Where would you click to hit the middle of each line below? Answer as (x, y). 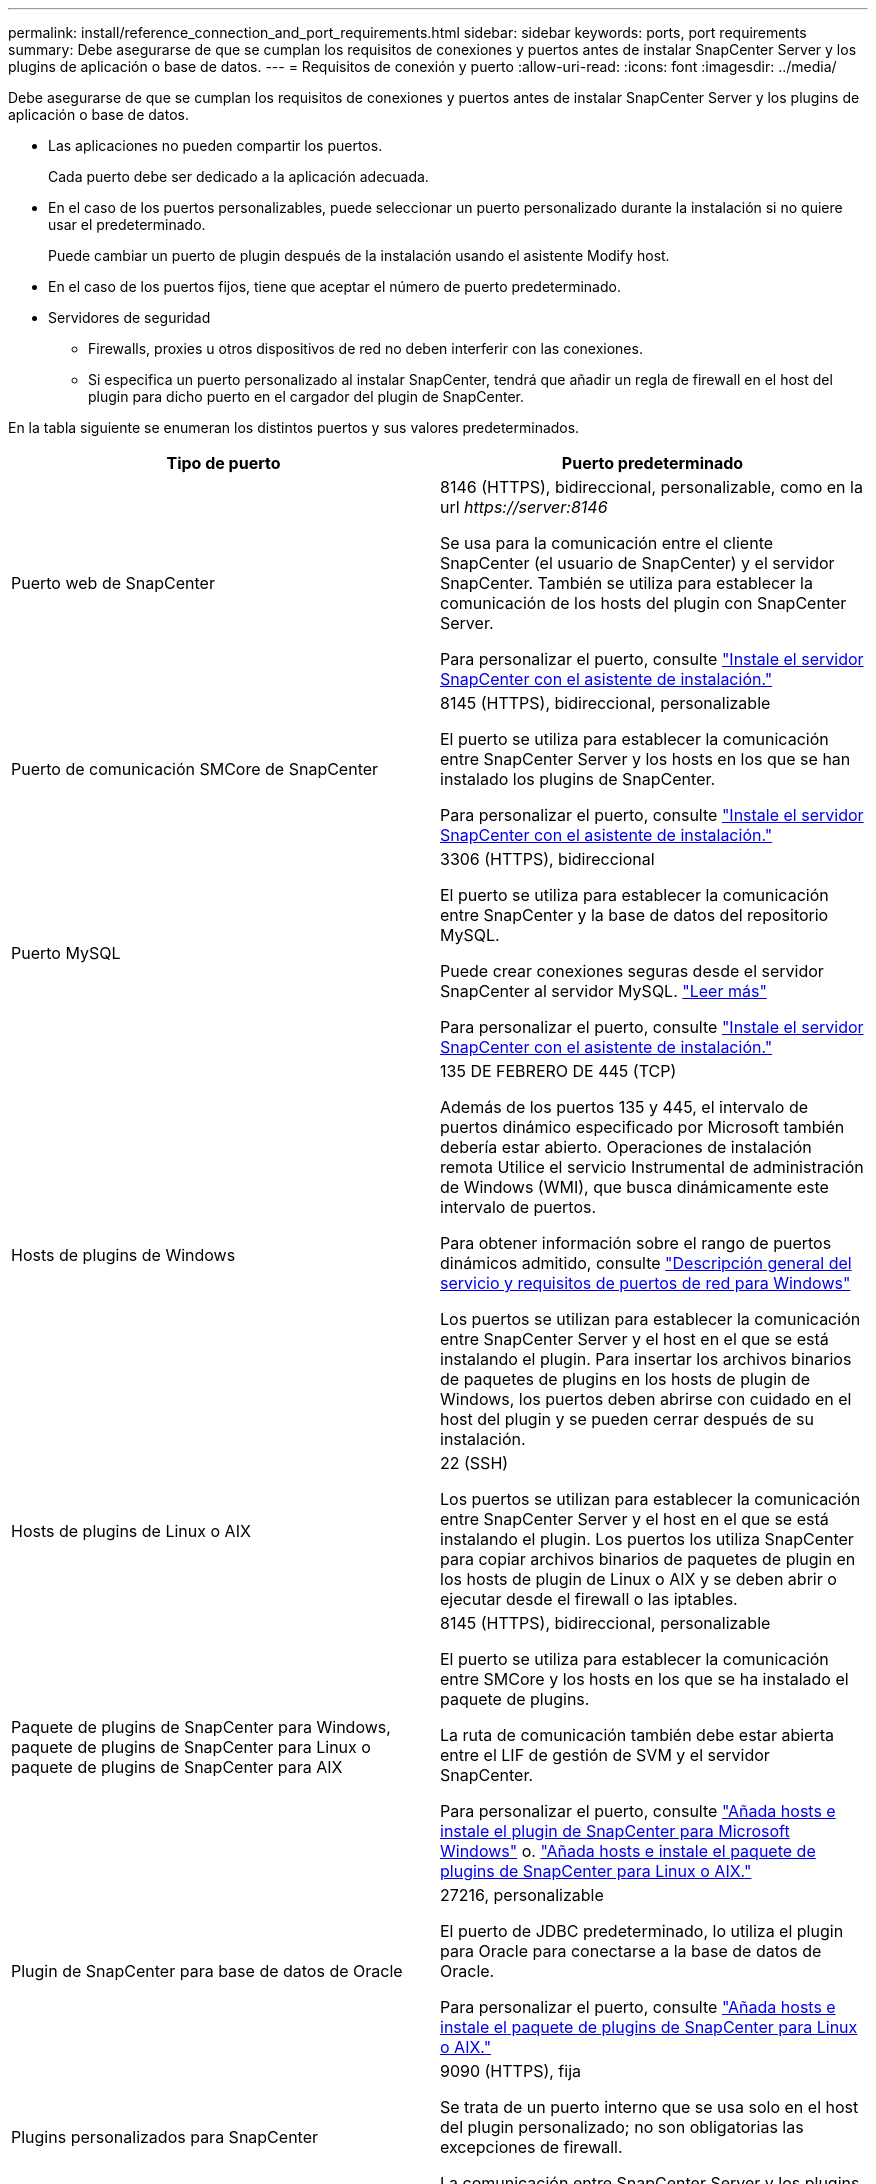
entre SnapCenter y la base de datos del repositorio (634, 915)
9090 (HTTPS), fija (510, 2071)
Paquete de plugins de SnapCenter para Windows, (201, 1727)
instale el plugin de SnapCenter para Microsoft (615, 1831)
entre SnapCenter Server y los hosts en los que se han (645, 759)
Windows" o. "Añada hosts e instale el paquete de (628, 1851)
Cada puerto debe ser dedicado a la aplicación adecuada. (238, 176)
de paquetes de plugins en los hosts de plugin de (625, 1379)
